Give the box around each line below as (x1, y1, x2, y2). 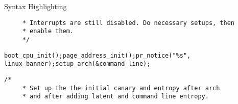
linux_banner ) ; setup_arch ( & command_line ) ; (4, 60, 151, 68)
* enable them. (22, 28, 74, 35)
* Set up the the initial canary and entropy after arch (22, 84, 220, 92)
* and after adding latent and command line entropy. (22, 93, 209, 100)
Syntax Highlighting (4, 1, 67, 11)
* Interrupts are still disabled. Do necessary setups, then (22, 19, 235, 27)
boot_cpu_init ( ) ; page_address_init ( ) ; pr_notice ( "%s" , (4, 51, 191, 59)
